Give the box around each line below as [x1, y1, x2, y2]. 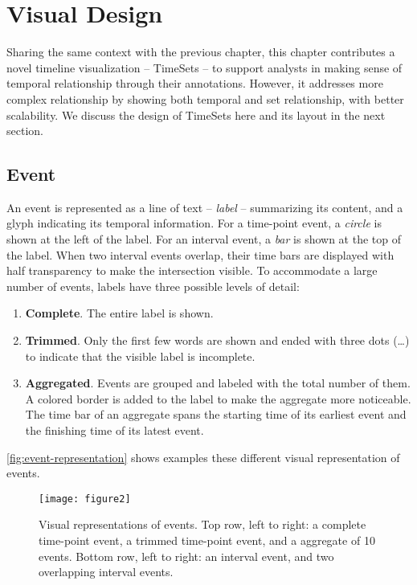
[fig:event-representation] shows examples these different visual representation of [6, 448, 400, 465]
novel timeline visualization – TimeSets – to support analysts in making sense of [6, 59, 403, 76]
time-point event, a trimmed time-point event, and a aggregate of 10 [39, 532, 375, 549]
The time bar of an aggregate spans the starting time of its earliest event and [25, 406, 407, 423]
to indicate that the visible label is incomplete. [25, 347, 256, 364]
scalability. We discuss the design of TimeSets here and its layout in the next [6, 106, 386, 123]
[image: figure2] [39, 493, 131, 505]
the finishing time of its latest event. [25, 422, 204, 439]
